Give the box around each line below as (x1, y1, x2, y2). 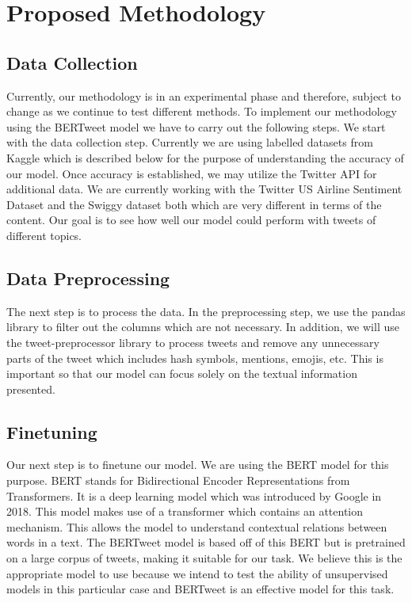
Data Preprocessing (6, 265, 170, 290)
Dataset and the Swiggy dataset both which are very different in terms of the (6, 196, 382, 212)
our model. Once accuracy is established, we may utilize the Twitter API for (6, 165, 377, 181)
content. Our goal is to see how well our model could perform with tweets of (6, 211, 376, 228)
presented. (6, 380, 55, 397)
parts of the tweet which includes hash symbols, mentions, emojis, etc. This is (6, 349, 383, 366)
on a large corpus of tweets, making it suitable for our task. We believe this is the (6, 550, 402, 566)
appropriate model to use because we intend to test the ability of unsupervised (6, 565, 388, 581)
